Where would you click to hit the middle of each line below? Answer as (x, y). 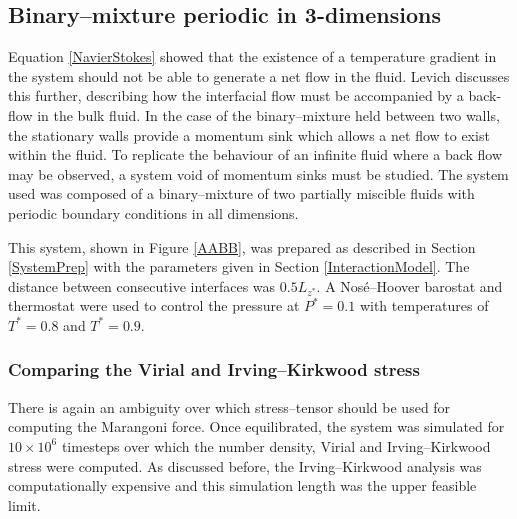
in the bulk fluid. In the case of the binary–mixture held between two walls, (268, 114)
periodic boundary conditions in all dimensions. (153, 212)
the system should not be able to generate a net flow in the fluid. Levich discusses (259, 75)
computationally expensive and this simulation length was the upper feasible (242, 485)
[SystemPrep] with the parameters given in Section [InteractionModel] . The (239, 266)
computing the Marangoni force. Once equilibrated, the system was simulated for (256, 426)
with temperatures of (424, 305)
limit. (24, 504)
